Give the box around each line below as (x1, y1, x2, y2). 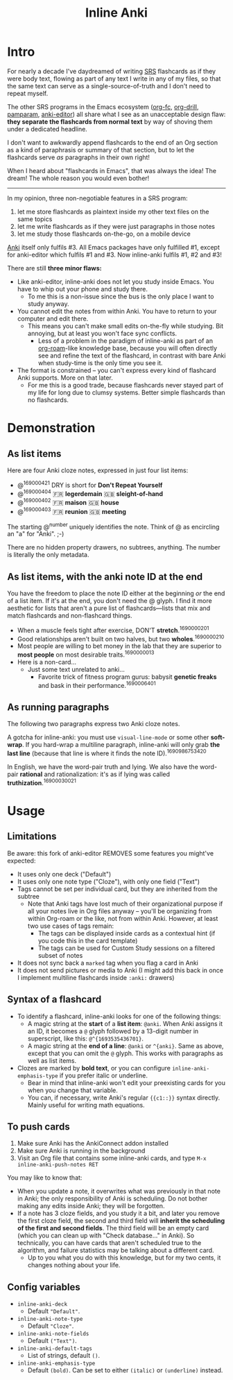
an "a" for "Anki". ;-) (7, 530, 64, 538)
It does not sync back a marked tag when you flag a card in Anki (17, 958, 199, 967)
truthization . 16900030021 (7, 778, 76, 787)
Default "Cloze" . (27, 1322, 74, 1330)
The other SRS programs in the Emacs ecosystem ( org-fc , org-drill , (7, 102, 199, 111)
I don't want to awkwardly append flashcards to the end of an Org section (7, 138, 218, 147)
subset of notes (37, 951, 83, 959)
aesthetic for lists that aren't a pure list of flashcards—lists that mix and (7, 604, 211, 613)
